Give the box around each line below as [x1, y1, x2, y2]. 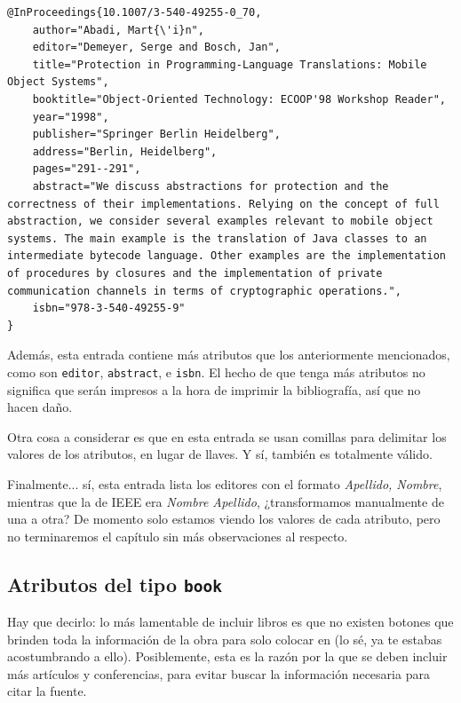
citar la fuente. [7, 682, 87, 700]
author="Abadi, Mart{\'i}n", [32, 23, 204, 36]
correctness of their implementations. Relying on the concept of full [7, 197, 440, 210]
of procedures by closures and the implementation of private [7, 266, 383, 280]
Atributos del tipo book [7, 570, 223, 597]
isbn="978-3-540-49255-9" [32, 302, 186, 315]
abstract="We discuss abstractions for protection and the [32, 179, 389, 193]
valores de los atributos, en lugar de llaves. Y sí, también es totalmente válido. [7, 445, 433, 463]
